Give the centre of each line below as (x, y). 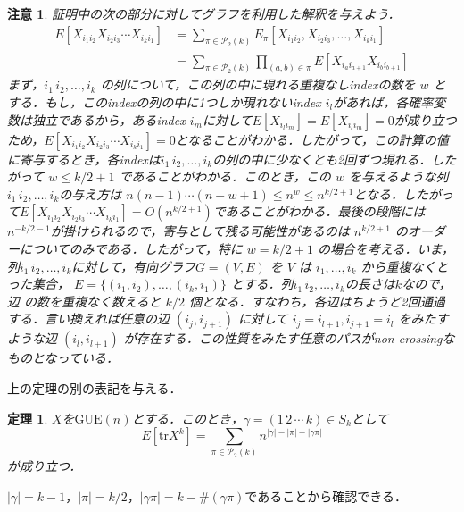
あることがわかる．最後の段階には (325, 211)
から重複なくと (405, 266)
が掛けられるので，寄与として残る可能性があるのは (200, 231)
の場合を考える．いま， (385, 248)
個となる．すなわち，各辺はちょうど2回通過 (317, 301)
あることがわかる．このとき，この (231, 176)
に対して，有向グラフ (133, 266)
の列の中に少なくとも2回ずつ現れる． (322, 159)
